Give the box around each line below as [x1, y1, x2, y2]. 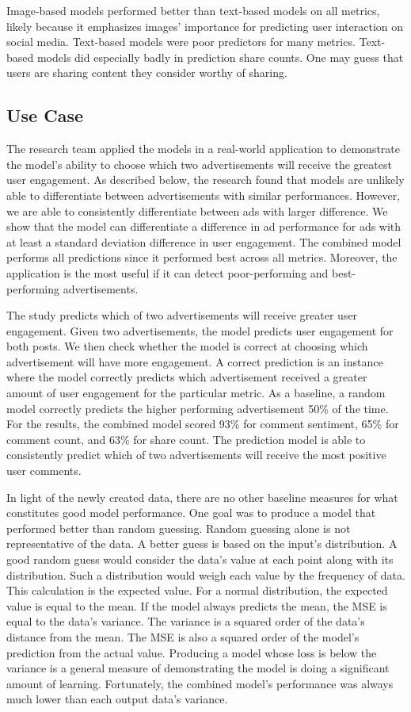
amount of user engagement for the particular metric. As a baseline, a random [6, 385, 386, 401]
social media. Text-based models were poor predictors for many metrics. [6, 33, 356, 50]
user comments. [6, 462, 82, 479]
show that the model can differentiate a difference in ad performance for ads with [6, 218, 401, 235]
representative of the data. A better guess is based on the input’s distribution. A [6, 535, 398, 552]
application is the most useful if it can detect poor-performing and [6, 264, 329, 281]
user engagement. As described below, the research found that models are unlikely [6, 171, 405, 188]
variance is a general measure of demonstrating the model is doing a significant [6, 660, 390, 676]
